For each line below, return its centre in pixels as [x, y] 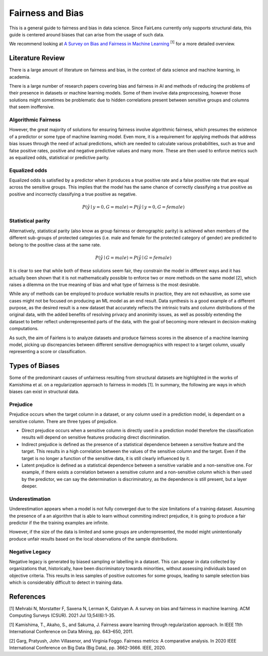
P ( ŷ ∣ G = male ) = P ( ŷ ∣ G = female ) [133, 258]
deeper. [30, 486]
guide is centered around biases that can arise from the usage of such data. [87, 34]
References [27, 597]
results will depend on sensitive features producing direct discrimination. [96, 437]
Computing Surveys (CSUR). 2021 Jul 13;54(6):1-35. [62, 615]
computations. [24, 329]
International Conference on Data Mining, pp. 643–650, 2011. [71, 632]
